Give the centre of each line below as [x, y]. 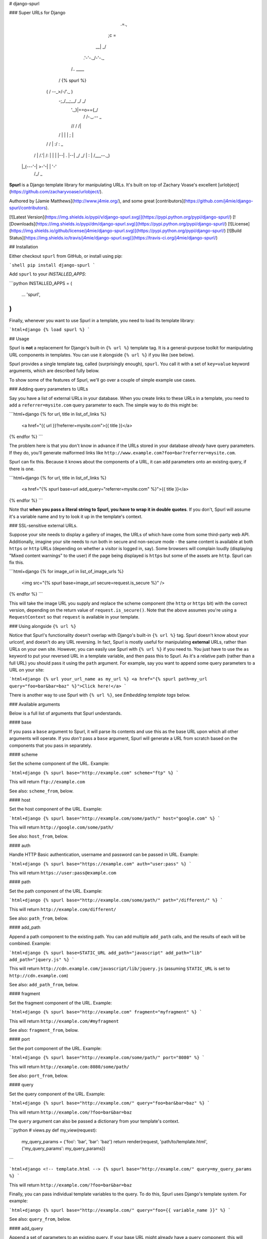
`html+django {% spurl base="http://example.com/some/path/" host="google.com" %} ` [115, 818]
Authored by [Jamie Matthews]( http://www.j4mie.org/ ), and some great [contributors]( [97, 201]
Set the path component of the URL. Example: [56, 891]
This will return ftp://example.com [47, 782]
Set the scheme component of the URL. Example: [59, 764]
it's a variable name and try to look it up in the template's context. [76, 516]
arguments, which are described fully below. [54, 371]
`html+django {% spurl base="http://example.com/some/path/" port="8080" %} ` [107, 1058]
